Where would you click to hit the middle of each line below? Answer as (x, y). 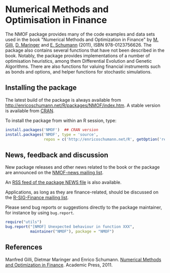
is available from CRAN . (30, 110)
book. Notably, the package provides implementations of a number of (78, 55)
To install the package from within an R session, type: (61, 121)
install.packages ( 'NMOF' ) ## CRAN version (52, 130)
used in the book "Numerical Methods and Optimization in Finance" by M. (82, 40)
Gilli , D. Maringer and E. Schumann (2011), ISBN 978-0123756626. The (78, 45)
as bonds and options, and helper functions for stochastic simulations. (78, 71)
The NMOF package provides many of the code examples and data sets (80, 34)
